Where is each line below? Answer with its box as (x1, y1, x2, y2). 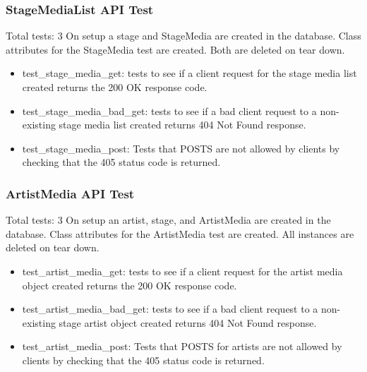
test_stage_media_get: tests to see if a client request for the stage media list (22, 66, 357, 80)
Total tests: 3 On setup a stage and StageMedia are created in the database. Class (6, 28, 361, 43)
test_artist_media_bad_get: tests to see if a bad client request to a (22, 301, 318, 316)
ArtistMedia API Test (6, 184, 135, 202)
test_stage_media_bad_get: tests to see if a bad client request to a (22, 103, 317, 118)
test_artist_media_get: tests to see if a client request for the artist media (22, 263, 343, 278)
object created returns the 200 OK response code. (22, 277, 237, 292)
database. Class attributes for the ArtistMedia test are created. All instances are (6, 226, 354, 241)
